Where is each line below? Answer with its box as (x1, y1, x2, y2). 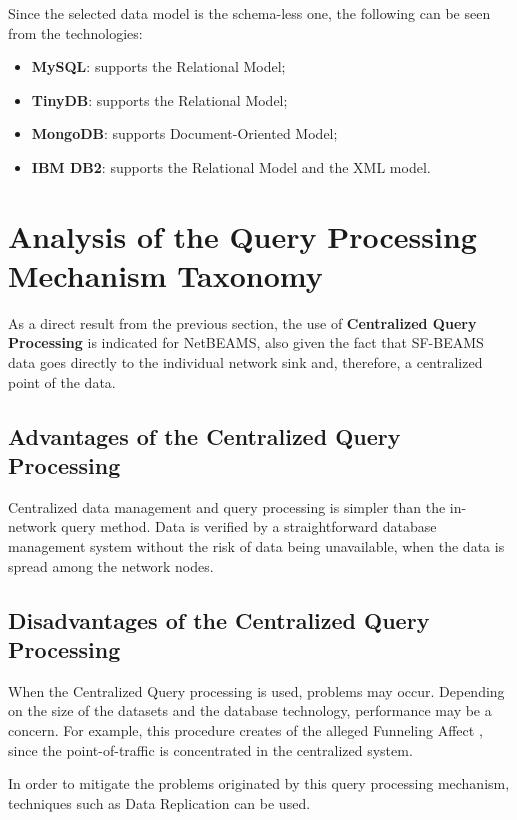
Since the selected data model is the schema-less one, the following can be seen (8, 3, 491, 23)
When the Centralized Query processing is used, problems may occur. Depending (8, 680, 505, 701)
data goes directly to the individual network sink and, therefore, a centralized (8, 352, 483, 373)
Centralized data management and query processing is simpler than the (8, 496, 446, 517)
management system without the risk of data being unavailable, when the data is (8, 536, 505, 557)
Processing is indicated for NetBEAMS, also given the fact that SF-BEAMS (8, 332, 484, 353)
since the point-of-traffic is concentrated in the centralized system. (8, 739, 413, 760)
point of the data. (8, 371, 116, 392)
